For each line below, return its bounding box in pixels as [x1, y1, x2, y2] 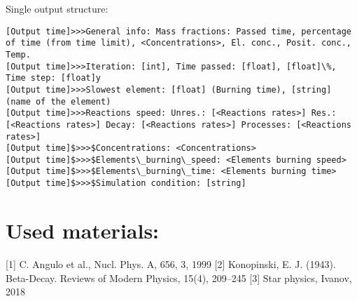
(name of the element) [6, 96, 111, 107]
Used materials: [6, 215, 160, 244]
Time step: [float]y [6, 73, 101, 83]
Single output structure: [6, 1, 108, 15]
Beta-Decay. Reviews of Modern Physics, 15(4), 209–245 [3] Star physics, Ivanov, [6, 270, 352, 285]
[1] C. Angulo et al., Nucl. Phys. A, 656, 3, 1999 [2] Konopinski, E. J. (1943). [6, 256, 336, 271]
